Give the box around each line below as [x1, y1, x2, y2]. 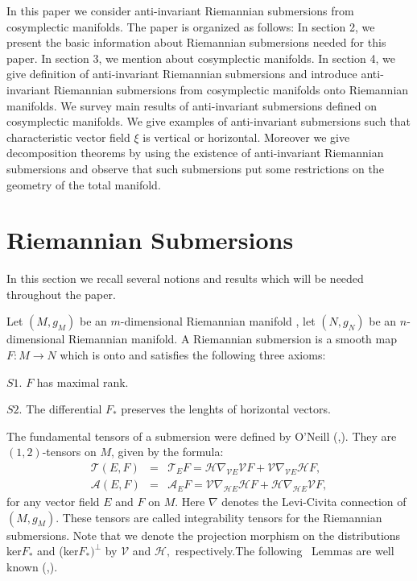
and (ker [37, 542, 79, 559]
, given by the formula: [111, 443, 224, 460]
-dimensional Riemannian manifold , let [120, 313, 316, 330]
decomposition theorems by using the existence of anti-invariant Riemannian [6, 144, 384, 161]
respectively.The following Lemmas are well [175, 542, 394, 559]
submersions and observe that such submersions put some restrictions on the [6, 160, 384, 176]
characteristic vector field [6, 128, 130, 145]
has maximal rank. [36, 373, 129, 390]
